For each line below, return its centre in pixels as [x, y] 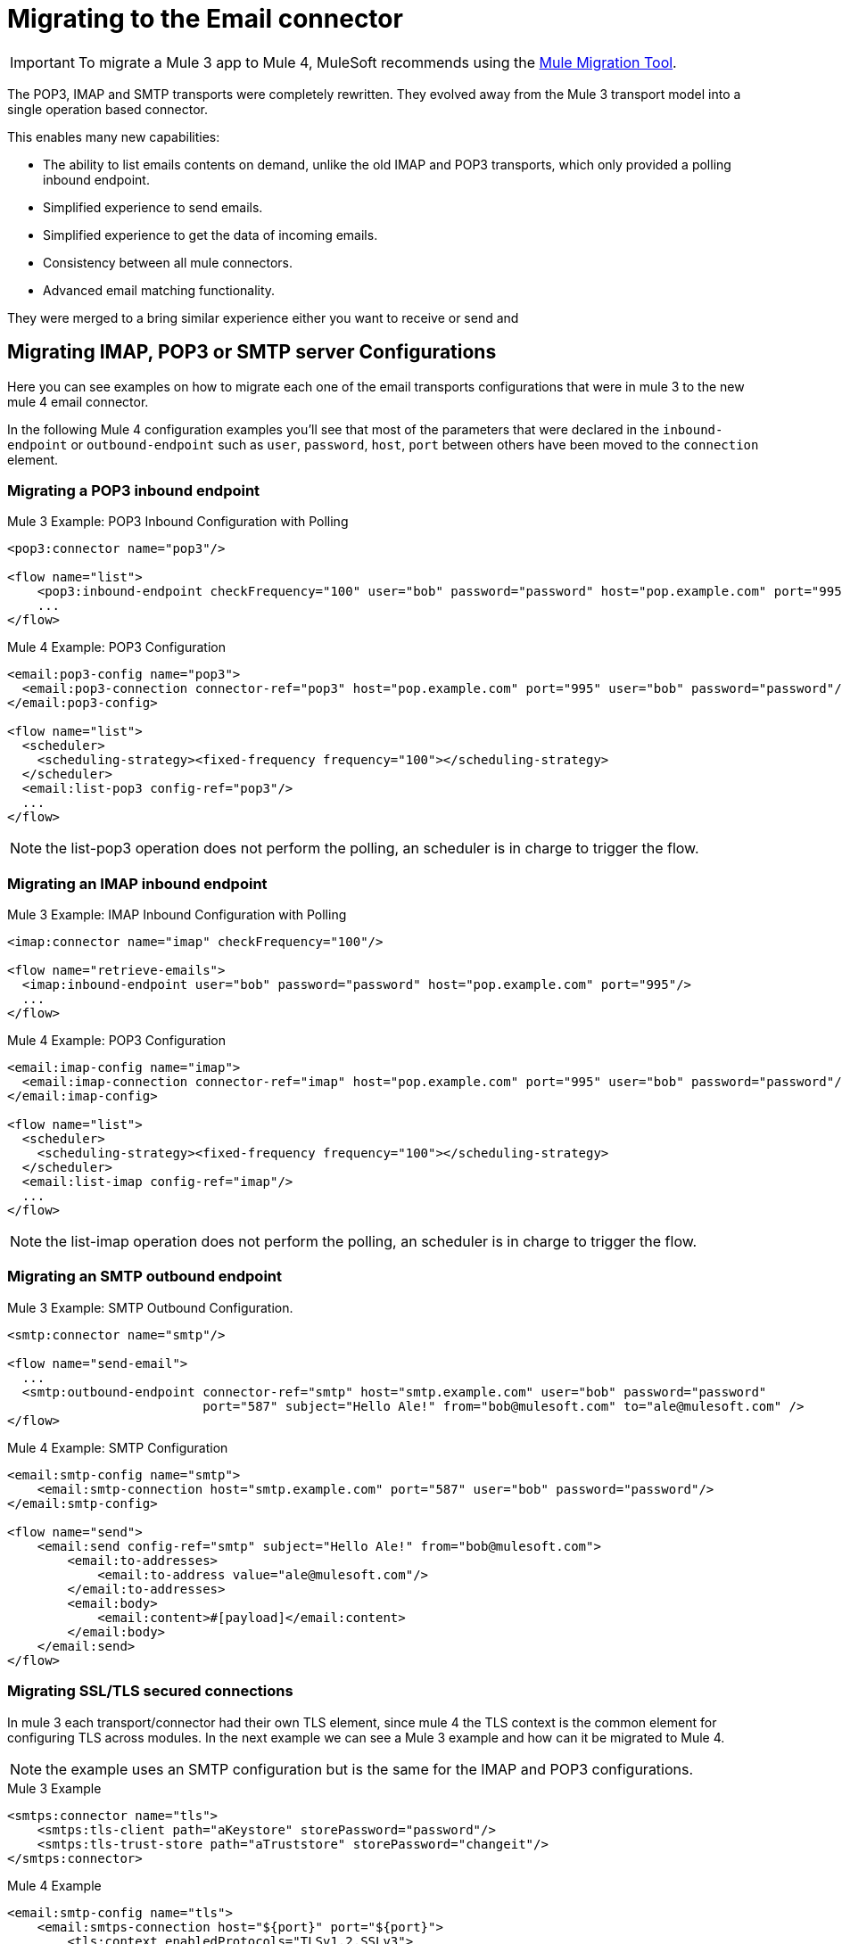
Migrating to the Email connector [205, 19]
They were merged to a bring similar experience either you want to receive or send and [263, 317]
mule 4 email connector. [78, 401]
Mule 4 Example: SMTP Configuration [118, 1447]
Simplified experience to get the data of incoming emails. [210, 235]
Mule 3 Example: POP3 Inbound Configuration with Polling [178, 522]
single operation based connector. [107, 109]
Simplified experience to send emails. [153, 207]
